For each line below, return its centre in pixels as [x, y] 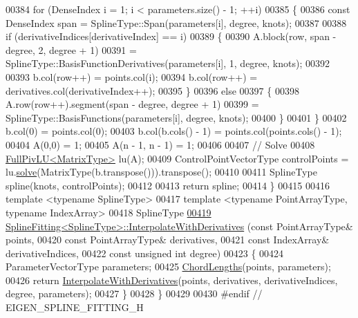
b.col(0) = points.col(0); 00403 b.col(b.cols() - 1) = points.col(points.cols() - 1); [174, 131]
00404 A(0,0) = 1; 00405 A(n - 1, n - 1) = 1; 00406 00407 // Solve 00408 [160, 144]
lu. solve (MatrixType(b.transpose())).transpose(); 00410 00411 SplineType [161, 172]
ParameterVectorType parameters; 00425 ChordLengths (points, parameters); [168, 266]
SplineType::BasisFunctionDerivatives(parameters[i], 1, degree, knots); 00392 [168, 63]
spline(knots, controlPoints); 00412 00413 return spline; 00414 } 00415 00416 [168, 185]
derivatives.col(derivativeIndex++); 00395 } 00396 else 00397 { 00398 [152, 90]
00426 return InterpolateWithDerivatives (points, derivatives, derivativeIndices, [172, 280]
